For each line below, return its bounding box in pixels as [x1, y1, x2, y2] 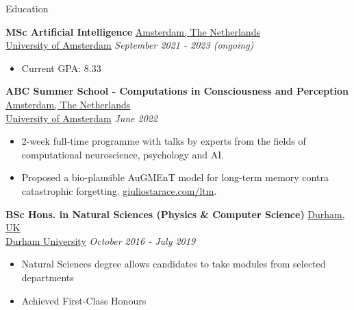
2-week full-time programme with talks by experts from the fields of [21, 134, 306, 148]
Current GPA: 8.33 [21, 60, 101, 75]
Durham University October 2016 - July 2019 [5, 233, 196, 248]
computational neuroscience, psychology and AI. [21, 147, 225, 161]
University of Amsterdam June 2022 [5, 110, 158, 125]
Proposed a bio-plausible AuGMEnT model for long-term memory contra [21, 170, 329, 184]
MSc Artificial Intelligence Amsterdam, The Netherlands [5, 24, 260, 38]
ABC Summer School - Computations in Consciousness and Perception [5, 84, 349, 98]
